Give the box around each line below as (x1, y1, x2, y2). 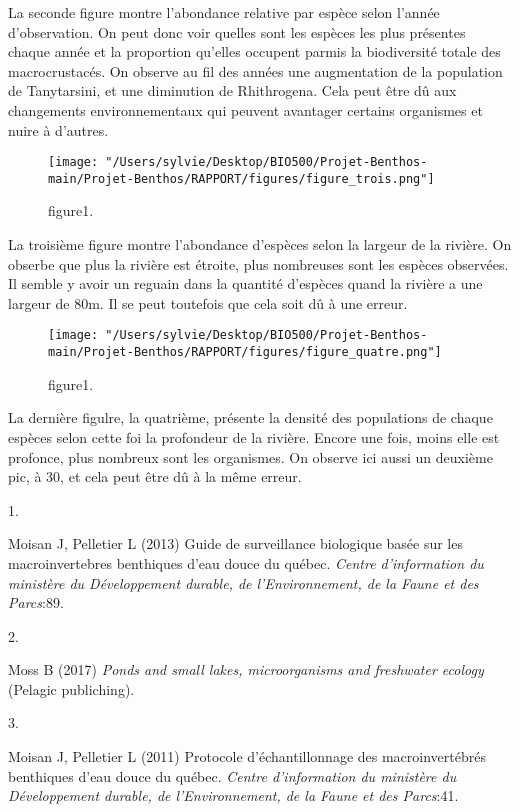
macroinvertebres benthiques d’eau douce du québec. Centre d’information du (8, 552, 484, 573)
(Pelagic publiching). (8, 678, 135, 699)
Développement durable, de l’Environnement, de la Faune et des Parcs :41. (8, 785, 459, 806)
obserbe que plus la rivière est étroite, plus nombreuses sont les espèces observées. (8, 253, 509, 274)
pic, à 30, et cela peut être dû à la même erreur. (8, 466, 302, 487)
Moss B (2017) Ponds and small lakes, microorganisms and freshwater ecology (8, 659, 484, 680)
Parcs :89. (8, 592, 64, 613)
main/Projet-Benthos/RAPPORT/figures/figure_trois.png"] (48, 171, 435, 186)
